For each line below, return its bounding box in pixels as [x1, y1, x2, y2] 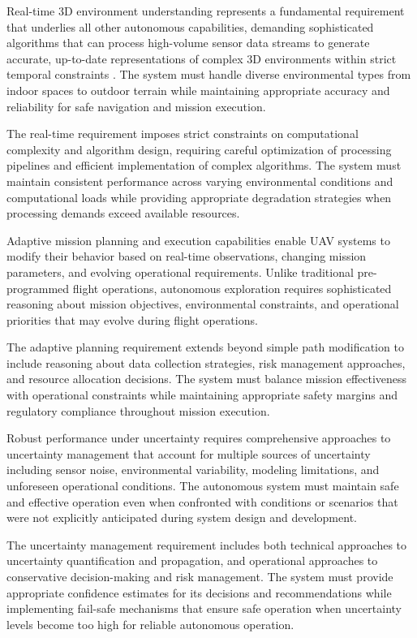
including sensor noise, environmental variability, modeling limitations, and [6, 461, 380, 478]
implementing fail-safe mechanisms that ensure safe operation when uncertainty [6, 600, 402, 617]
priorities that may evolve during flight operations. [6, 311, 258, 328]
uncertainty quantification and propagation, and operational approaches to [6, 552, 378, 569]
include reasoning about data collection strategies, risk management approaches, [6, 354, 406, 371]
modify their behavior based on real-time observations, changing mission [6, 248, 367, 265]
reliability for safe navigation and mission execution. [6, 97, 266, 114]
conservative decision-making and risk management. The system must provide [6, 568, 393, 584]
